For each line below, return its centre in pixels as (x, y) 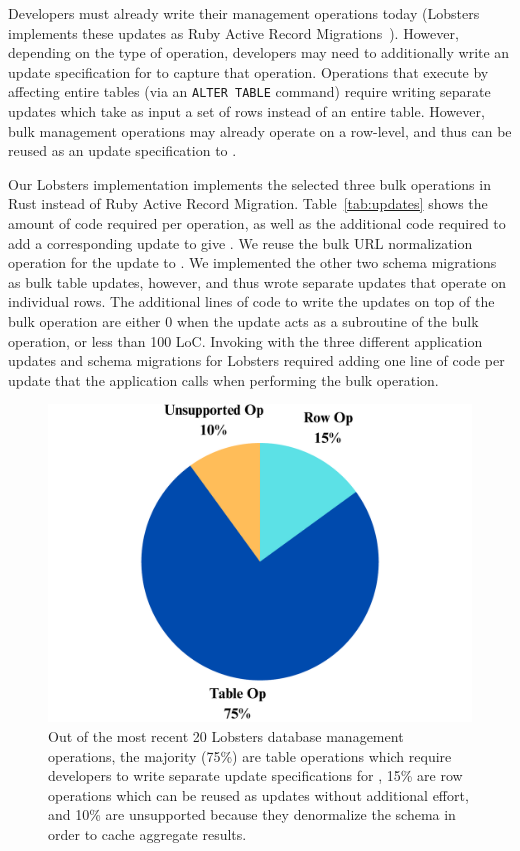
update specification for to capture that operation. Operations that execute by (248, 71)
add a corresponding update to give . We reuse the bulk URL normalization (240, 242)
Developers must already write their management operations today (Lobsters (244, 13)
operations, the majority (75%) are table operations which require (250, 755)
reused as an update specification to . (122, 150)
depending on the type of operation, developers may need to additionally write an (259, 52)
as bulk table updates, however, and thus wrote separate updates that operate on (257, 281)
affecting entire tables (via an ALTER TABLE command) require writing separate (249, 91)
